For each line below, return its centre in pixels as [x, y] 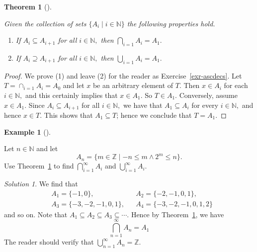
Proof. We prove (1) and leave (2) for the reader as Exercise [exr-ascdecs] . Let [123, 75]
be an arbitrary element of [133, 85]
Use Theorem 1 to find [39, 166]
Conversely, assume [208, 95]
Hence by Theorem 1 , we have [177, 214]
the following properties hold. [171, 23]
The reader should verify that [49, 242]
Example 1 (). [27, 131]
